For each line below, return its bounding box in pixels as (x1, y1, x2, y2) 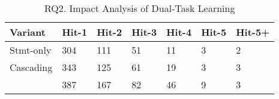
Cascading (10, 60, 53, 74)
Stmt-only (10, 43, 52, 57)
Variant (10, 25, 46, 39)
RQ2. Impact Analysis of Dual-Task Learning (44, 1, 235, 15)
